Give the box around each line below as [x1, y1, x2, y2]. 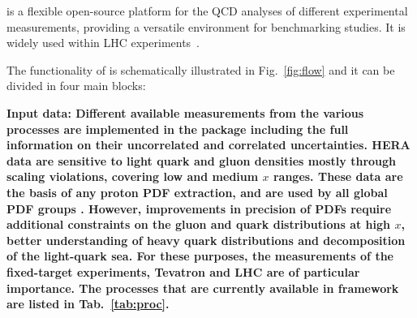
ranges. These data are [273, 168, 403, 185]
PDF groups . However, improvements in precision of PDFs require [6, 200, 392, 217]
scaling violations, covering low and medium [6, 168, 259, 185]
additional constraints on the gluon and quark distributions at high [6, 216, 391, 233]
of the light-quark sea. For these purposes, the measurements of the [6, 247, 393, 264]
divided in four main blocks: [6, 77, 146, 94]
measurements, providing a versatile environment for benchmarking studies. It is [6, 18, 406, 35]
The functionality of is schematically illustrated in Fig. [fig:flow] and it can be [6, 61, 395, 78]
